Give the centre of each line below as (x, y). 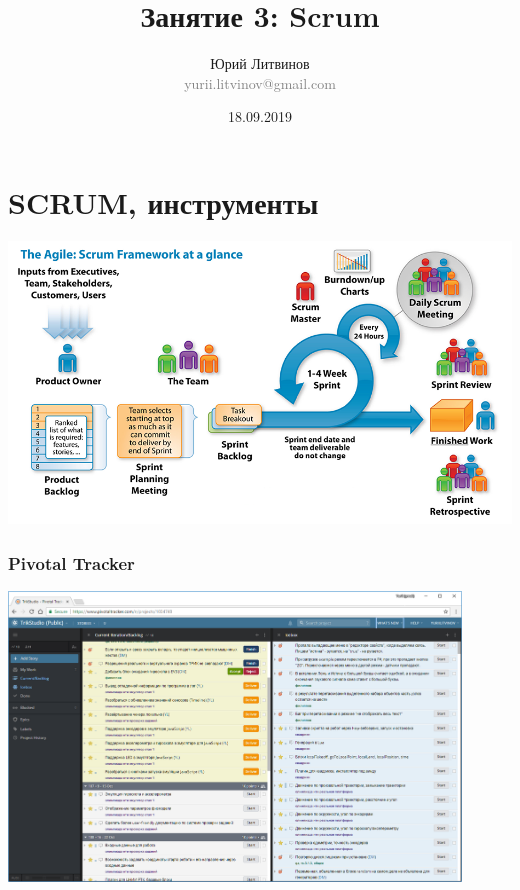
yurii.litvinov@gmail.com (260, 82)
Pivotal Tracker (71, 562)
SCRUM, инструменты (163, 201)
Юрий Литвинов (260, 63)
